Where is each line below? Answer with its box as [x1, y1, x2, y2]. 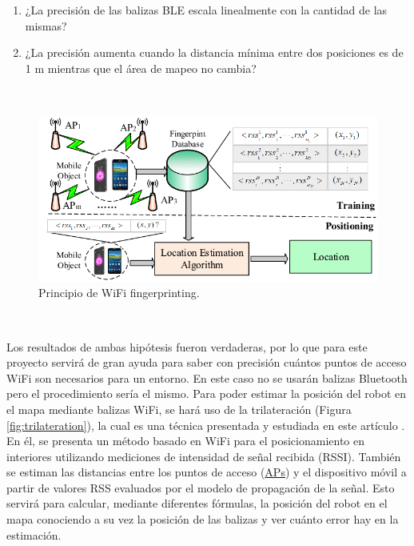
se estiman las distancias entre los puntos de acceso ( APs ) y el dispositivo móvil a [6, 464, 407, 480]
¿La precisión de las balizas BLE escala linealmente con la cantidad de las [25, 2, 388, 18]
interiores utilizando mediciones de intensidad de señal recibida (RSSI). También [6, 448, 401, 464]
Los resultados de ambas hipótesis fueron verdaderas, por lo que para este [6, 338, 368, 355]
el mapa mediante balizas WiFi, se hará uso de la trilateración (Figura [6, 400, 352, 417]
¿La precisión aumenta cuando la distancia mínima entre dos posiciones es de [25, 44, 404, 61]
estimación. [6, 526, 62, 543]
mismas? [25, 17, 67, 34]
